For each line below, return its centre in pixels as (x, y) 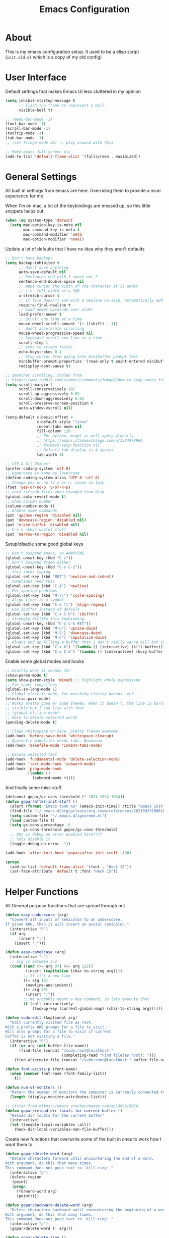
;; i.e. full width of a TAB (49, 291)
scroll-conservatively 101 (47, 389)
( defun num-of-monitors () (33, 1088)
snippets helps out (24, 211)
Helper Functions (42, 892)
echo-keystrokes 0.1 (40, 352)
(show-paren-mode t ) (27, 675)
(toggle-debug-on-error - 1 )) (40, 844)
